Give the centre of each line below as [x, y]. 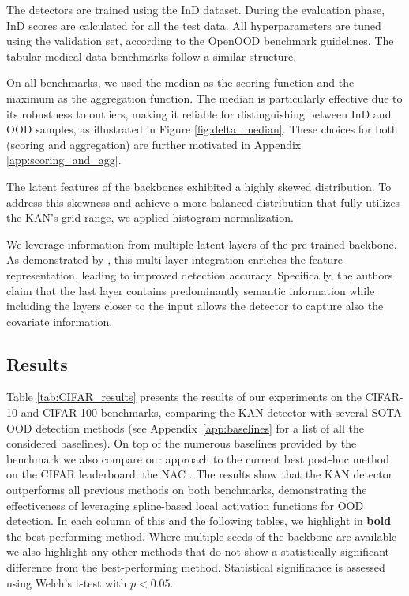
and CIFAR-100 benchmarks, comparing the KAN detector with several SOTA [211, 412]
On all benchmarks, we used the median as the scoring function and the [180, 82]
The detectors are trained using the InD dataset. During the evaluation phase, [196, 9]
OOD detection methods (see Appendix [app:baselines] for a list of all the [185, 427]
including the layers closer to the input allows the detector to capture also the [195, 306]
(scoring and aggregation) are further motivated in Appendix [154, 144]
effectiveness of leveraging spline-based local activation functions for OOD [185, 505]
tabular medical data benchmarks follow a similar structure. [152, 56]
